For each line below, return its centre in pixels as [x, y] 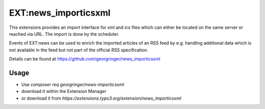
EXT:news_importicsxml [60, 13]
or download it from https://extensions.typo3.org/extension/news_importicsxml [101, 98]
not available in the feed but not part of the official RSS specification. [79, 50]
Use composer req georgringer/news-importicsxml [73, 85]
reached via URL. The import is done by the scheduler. [64, 34]
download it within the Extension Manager [64, 91]
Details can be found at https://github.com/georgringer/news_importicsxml [85, 59]
